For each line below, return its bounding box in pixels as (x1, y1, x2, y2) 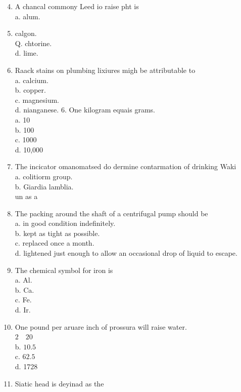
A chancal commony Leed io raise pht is (15, 1, 139, 11)
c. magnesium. (15, 94, 59, 105)
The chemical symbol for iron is (15, 264, 113, 275)
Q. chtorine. (15, 37, 52, 48)
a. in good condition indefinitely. (15, 218, 116, 228)
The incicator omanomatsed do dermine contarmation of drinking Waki (15, 161, 236, 172)
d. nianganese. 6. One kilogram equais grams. (15, 104, 155, 115)
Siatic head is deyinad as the (15, 378, 104, 388)
